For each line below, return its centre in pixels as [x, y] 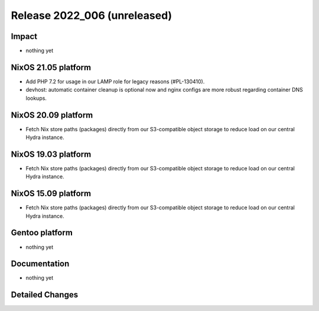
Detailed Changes [45, 295]
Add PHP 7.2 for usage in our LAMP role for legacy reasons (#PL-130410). [115, 81]
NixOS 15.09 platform [51, 194]
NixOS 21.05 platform [51, 67]
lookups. [36, 98]
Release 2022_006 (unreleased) [92, 15]
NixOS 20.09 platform [52, 115]
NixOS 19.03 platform [51, 154]
